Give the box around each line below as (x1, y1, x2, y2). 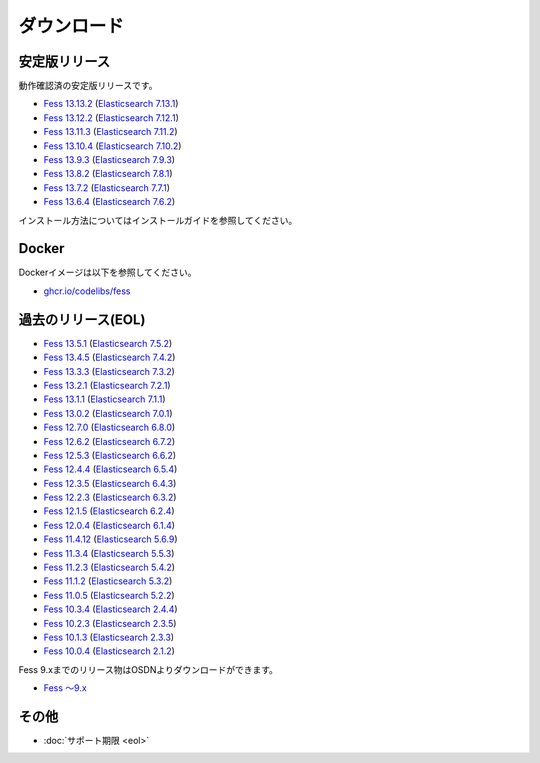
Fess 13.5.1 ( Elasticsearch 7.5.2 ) (43, 337, 173, 349)
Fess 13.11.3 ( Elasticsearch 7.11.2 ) (43, 126, 179, 138)
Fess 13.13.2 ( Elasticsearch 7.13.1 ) (43, 98, 179, 110)
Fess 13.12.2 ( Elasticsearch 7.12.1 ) (43, 111, 179, 124)
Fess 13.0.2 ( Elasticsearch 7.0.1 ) (43, 407, 174, 419)
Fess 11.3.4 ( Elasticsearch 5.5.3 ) (43, 547, 175, 559)
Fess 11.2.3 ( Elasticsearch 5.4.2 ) (43, 561, 175, 574)
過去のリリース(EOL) (18, 311, 146, 328)
